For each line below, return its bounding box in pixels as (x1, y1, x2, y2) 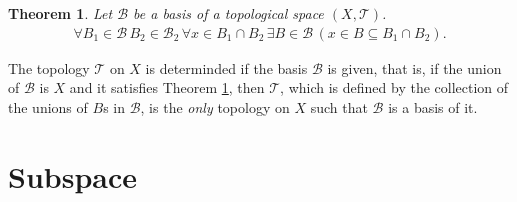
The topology (8, 57, 90, 78)
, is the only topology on (140, 96, 290, 117)
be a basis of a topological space (133, 3, 324, 23)
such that (310, 96, 368, 117)
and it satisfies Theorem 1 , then (69, 77, 265, 98)
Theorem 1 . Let (8, 3, 113, 23)
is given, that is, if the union (327, 57, 502, 78)
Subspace (8, 155, 137, 196)
